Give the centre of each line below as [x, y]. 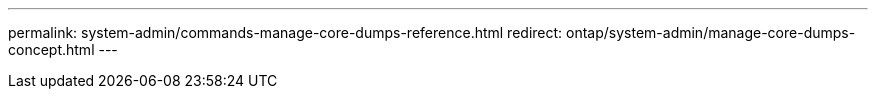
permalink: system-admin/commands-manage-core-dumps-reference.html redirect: [285, 32]
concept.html [51, 49]
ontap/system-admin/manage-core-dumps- [711, 32]
